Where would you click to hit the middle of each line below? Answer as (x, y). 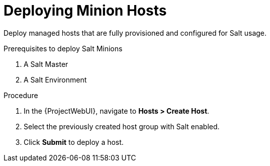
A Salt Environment (55, 79)
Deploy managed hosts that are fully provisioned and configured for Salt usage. (135, 33)
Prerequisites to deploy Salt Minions (63, 48)
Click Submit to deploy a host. (74, 142)
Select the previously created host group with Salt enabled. (122, 126)
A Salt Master (46, 64)
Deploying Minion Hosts (85, 11)
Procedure (21, 95)
